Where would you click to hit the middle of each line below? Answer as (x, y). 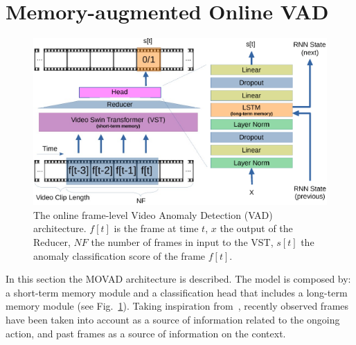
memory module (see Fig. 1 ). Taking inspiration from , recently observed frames (177, 306)
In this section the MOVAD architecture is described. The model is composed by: (178, 279)
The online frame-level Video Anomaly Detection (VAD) (153, 214)
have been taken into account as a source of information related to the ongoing (173, 319)
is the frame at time (156, 228)
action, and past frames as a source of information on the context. (146, 333)
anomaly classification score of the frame (119, 255)
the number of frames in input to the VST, (182, 241)
